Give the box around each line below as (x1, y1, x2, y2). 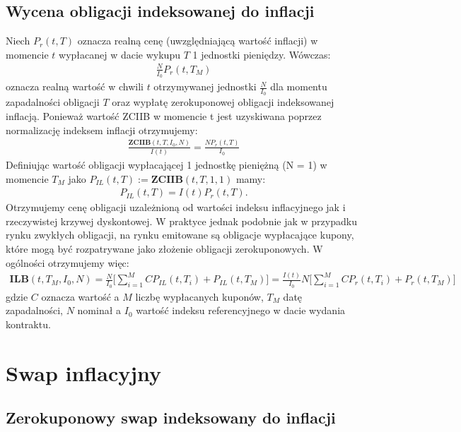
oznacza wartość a (41, 289, 119, 304)
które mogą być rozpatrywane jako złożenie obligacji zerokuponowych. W (6, 241, 323, 256)
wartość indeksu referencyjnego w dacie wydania (136, 303, 346, 318)
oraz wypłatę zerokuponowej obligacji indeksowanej (112, 95, 334, 109)
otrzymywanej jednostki (153, 79, 257, 94)
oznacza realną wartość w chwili (6, 79, 144, 94)
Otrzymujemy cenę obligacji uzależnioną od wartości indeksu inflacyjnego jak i (6, 200, 346, 215)
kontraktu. (6, 316, 51, 331)
